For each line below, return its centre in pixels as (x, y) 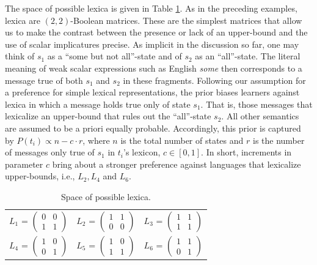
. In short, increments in (246, 152)
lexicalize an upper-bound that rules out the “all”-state (108, 116)
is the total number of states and (182, 140)
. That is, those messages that (257, 104)
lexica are (23, 20)
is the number (279, 140)
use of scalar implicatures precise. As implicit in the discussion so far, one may (152, 44)
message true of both (44, 80)
